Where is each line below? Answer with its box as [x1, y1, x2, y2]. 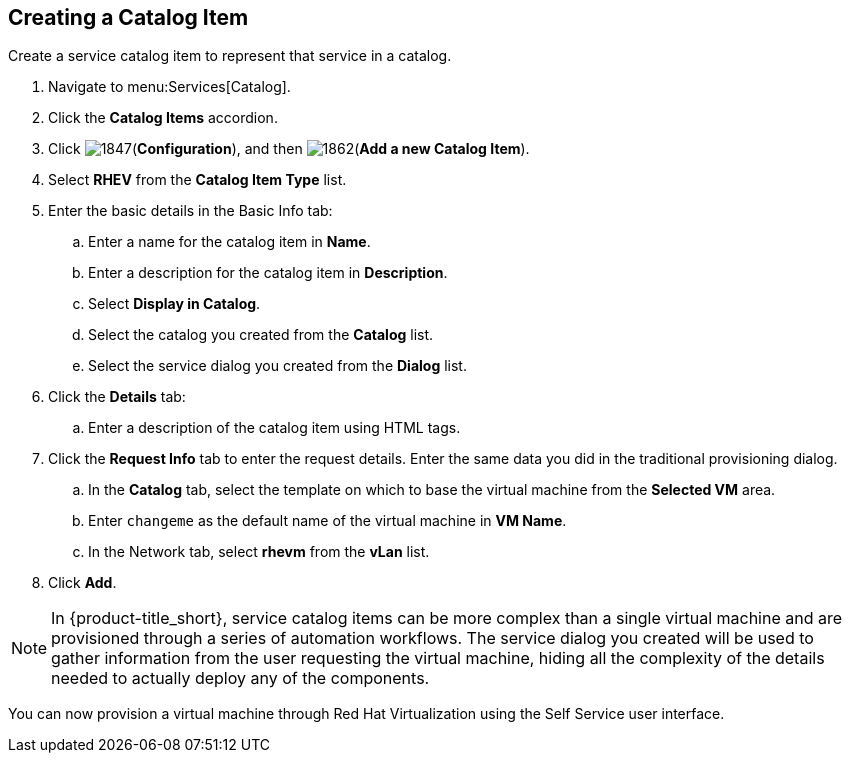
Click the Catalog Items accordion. [48, 109, 278, 127]
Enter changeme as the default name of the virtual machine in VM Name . [88, 512, 567, 530]
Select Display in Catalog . [88, 295, 261, 313]
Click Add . [48, 574, 117, 592]
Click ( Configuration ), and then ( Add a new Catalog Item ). [48, 140, 530, 158]
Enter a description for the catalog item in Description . [88, 264, 448, 282]
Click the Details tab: [48, 388, 186, 406]
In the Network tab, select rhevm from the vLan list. [88, 543, 430, 561]
